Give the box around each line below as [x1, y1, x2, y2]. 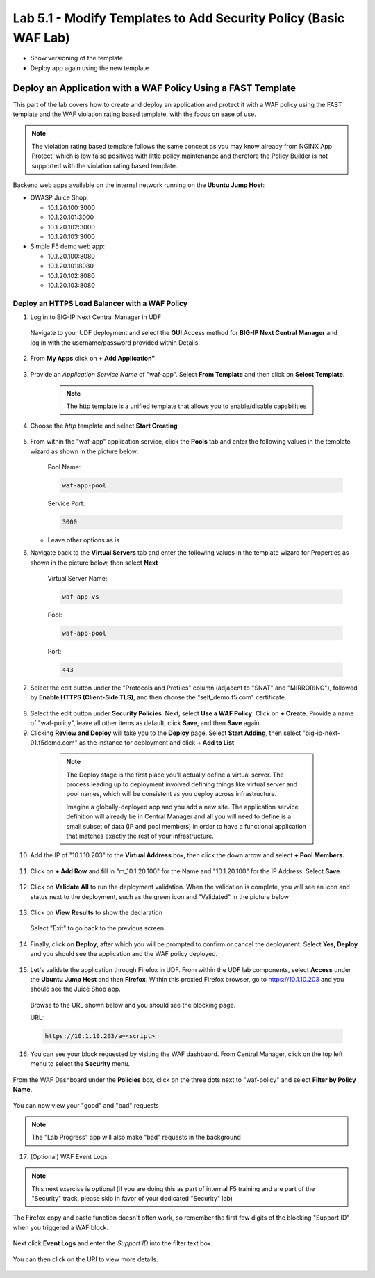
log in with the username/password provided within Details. [30, 338, 201, 347]
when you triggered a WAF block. [12, 1223, 109, 1231]
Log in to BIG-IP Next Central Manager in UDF [30, 313, 162, 321]
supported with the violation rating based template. [31, 161, 178, 170]
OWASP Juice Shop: [30, 193, 89, 202]
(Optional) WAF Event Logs [30, 1152, 108, 1160]
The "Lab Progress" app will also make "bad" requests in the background [31, 1133, 241, 1142]
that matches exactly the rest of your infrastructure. [66, 832, 215, 841]
